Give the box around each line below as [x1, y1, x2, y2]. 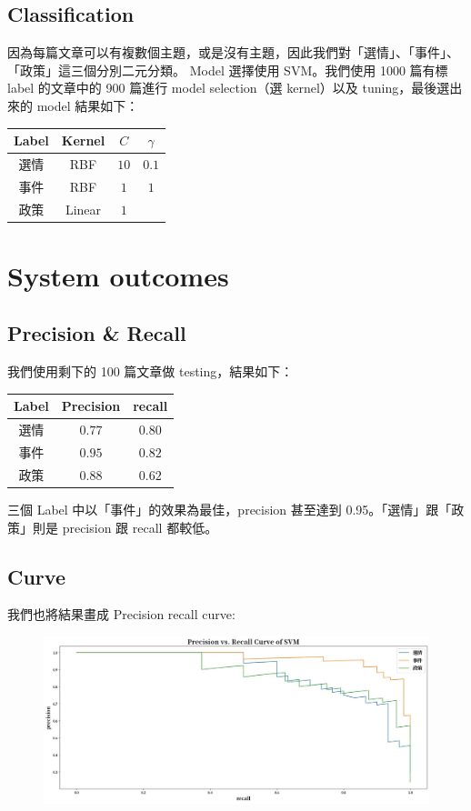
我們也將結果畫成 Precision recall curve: [7, 605, 235, 624]
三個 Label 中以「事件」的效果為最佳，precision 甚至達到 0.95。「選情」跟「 [7, 500, 452, 518]
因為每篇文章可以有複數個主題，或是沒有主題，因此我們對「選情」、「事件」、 [7, 43, 459, 62]
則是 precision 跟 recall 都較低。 [32, 517, 218, 536]
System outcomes [7, 256, 229, 294]
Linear [65, 199, 102, 218]
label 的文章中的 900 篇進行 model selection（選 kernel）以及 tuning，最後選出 [7, 78, 463, 97]
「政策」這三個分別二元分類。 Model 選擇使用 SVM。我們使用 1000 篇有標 [7, 60, 448, 79]
